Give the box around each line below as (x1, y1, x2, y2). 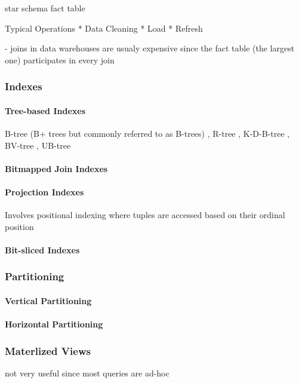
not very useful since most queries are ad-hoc (5, 367, 169, 379)
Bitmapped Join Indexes (5, 162, 108, 174)
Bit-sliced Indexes (5, 243, 80, 256)
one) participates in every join (5, 53, 115, 66)
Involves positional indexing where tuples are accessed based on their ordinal (5, 209, 285, 221)
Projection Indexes (5, 185, 84, 198)
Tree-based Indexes (5, 104, 86, 117)
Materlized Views (5, 343, 91, 358)
